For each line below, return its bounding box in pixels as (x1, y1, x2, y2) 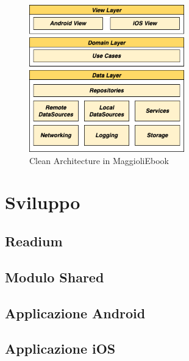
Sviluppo (5, 190, 80, 215)
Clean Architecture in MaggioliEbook (29, 154, 169, 166)
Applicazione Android (5, 303, 146, 322)
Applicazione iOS (5, 339, 116, 358)
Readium (5, 231, 63, 250)
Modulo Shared (5, 267, 104, 286)
